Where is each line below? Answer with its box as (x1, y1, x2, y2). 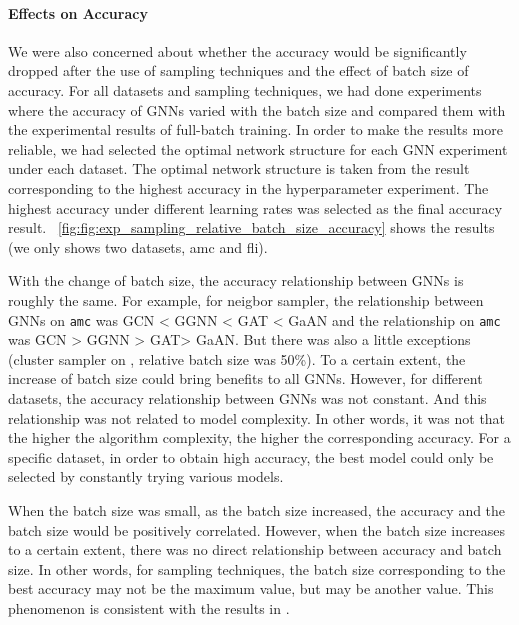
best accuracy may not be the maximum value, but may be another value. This (8, 578, 494, 599)
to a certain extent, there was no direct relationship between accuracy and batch (8, 539, 502, 560)
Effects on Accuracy (8, 2, 148, 23)
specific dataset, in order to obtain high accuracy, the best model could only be (8, 446, 494, 467)
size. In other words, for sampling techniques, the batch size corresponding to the (8, 558, 506, 579)
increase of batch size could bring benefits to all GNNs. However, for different (8, 368, 483, 389)
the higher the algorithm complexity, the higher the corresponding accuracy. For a (8, 427, 511, 448)
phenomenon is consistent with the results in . (8, 597, 290, 618)
